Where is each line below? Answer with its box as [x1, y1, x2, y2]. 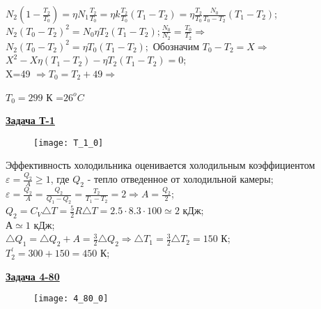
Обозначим [152, 38, 200, 53]
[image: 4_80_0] [33, 294, 109, 304]
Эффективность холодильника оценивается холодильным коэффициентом [6, 158, 315, 172]
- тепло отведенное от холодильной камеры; [87, 172, 274, 186]
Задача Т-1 [6, 113, 55, 128]
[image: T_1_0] [33, 137, 104, 148]
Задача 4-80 [6, 269, 60, 283]
